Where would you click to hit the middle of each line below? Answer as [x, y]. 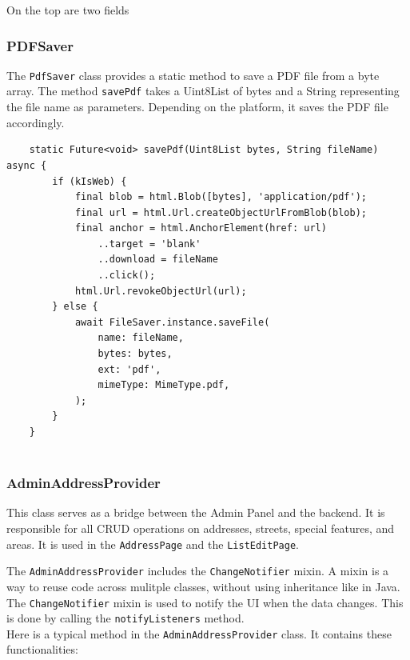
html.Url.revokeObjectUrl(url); [161, 291]
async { [27, 165]
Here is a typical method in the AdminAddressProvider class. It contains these [199, 633]
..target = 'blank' [149, 244]
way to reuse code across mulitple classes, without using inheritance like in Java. [203, 586]
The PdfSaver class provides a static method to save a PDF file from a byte [193, 75]
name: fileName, [141, 338]
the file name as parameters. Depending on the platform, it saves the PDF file [197, 107]
